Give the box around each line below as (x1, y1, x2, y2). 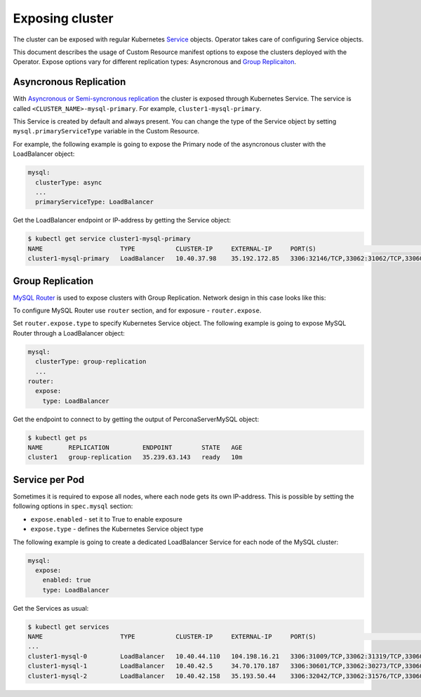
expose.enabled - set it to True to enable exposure (30, 515, 182, 523)
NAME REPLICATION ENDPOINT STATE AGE (27, 444, 243, 452)
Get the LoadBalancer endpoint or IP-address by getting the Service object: (13, 216, 232, 225)
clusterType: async (35, 178, 102, 186)
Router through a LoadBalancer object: (13, 328, 126, 337)
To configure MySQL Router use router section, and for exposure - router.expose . (13, 306, 262, 314)
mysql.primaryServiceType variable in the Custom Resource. (13, 127, 200, 135)
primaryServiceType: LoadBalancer (35, 198, 154, 206)
